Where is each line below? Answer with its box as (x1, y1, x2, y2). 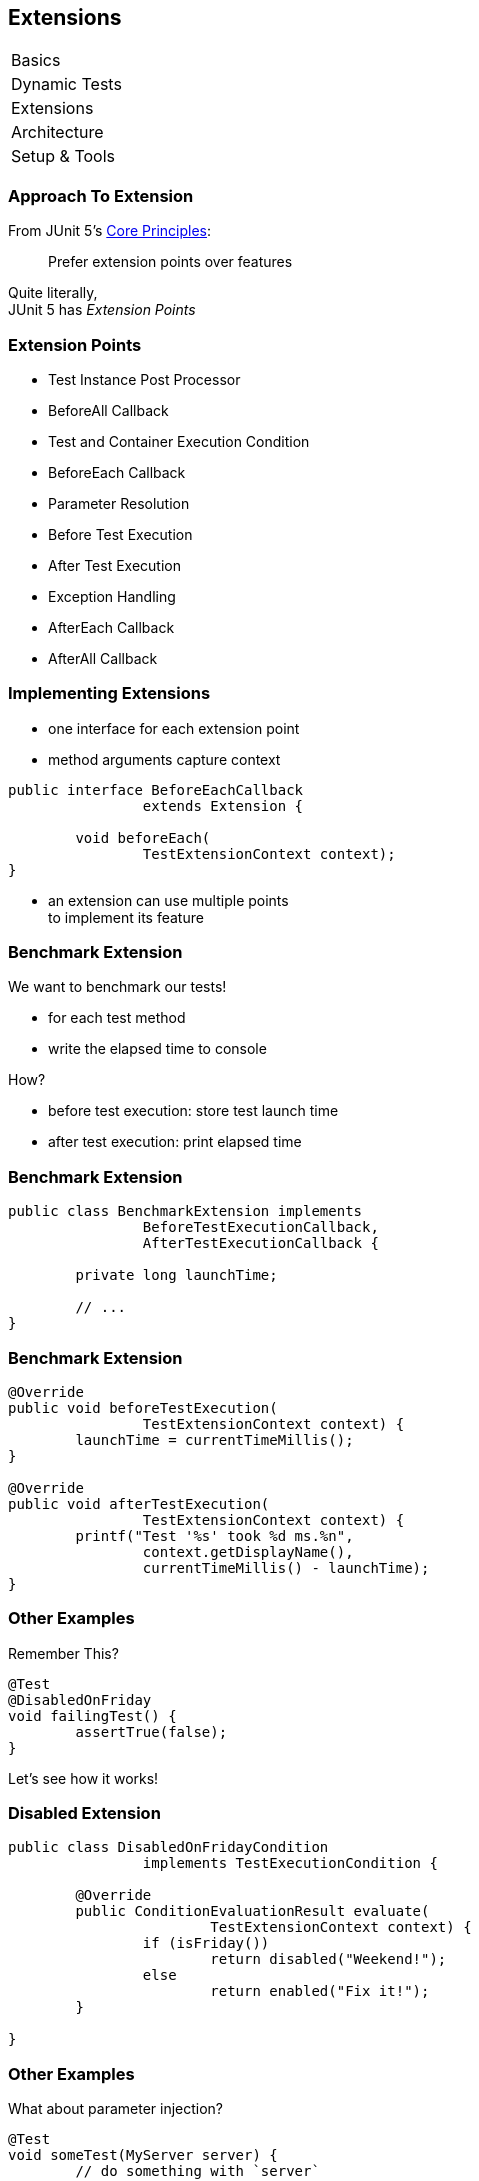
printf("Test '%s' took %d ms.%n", (75, 1527, 354, 1544)
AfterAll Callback (48, 649, 158, 667)
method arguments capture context (48, 750, 281, 768)
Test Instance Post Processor (48, 370, 241, 388)
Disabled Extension (8, 1803, 161, 1824)
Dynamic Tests (11, 74, 122, 95)
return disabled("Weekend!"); (210, 1951, 447, 1968)
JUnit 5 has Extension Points (8, 301, 196, 319)
